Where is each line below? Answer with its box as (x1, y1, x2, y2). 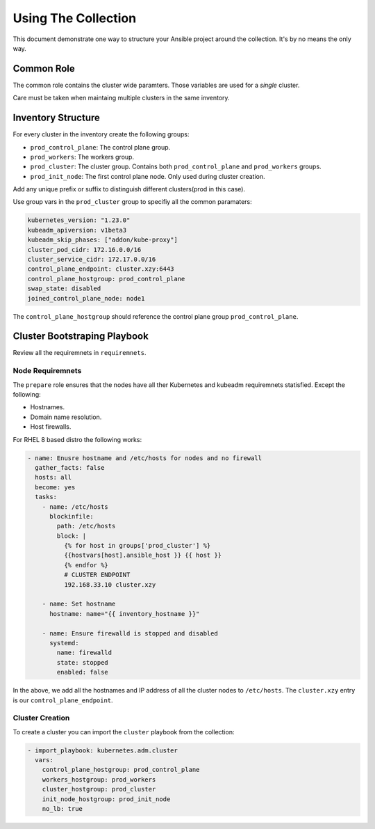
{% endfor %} (63, 561, 109, 569)
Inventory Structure (12, 112, 101, 124)
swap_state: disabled (27, 285, 101, 292)
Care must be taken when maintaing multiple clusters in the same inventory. (12, 94, 230, 102)
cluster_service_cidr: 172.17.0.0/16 (27, 255, 156, 264)
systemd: (49, 639, 79, 647)
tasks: (35, 493, 58, 501)
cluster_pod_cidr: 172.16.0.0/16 (27, 246, 142, 253)
